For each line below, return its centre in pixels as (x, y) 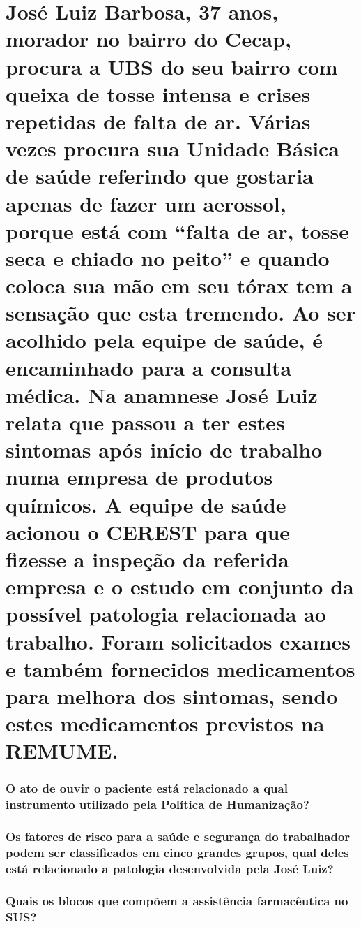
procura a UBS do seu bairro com (172, 66)
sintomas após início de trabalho (164, 450)
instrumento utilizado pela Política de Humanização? (158, 804)
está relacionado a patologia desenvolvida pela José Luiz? (170, 868)
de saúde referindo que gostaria (160, 176)
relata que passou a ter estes (145, 422)
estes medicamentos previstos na (165, 723)
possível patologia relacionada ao (166, 614)
